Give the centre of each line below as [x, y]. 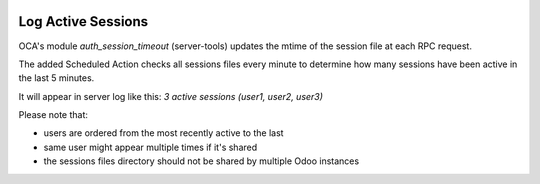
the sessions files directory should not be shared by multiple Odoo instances [201, 161]
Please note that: [53, 115]
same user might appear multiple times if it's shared [150, 147]
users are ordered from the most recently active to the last [163, 133]
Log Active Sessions [83, 21]
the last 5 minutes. [56, 78]
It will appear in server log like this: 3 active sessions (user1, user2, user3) [171, 96]
